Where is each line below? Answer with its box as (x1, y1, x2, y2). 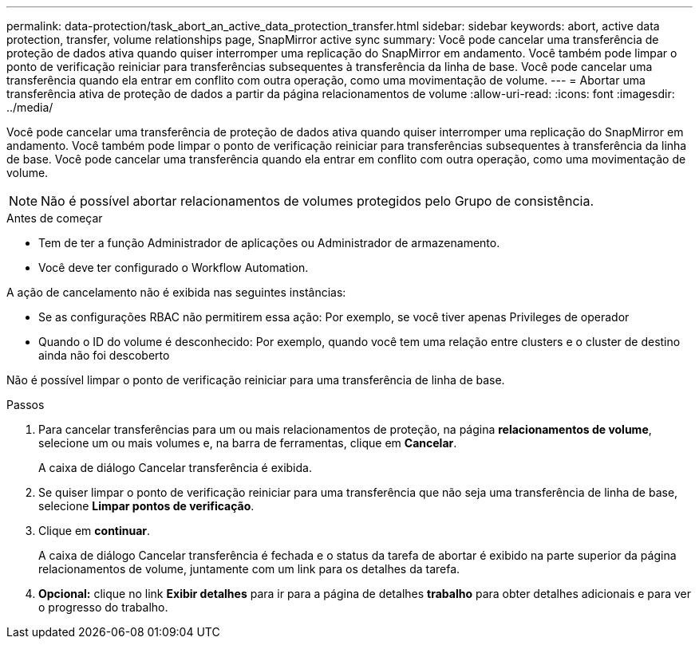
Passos (6, 398, 45, 411)
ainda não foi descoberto (38, 348, 170, 362)
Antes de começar (6, 211, 103, 225)
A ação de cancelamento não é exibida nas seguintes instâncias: (6, 285, 346, 299)
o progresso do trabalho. (38, 600, 168, 614)
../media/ (6, 100, 53, 114)
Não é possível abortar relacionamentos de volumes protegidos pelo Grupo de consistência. (41, 193, 594, 209)
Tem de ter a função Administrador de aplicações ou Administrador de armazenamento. (38, 236, 500, 250)
